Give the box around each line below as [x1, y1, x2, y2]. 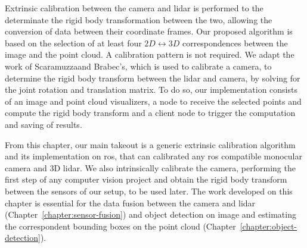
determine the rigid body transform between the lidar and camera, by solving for [5, 71, 300, 84]
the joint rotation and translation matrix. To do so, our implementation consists [5, 83, 297, 96]
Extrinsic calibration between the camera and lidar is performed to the [5, 2, 263, 14]
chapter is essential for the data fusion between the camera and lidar [5, 196, 256, 209]
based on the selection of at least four [5, 36, 142, 49]
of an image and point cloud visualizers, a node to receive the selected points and [5, 95, 302, 107]
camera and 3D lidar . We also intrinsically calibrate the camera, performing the [5, 161, 296, 174]
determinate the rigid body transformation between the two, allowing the [5, 13, 272, 26]
